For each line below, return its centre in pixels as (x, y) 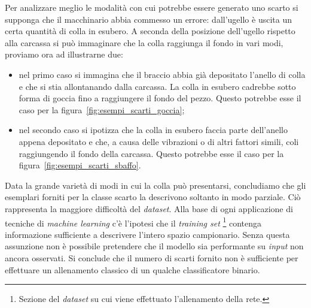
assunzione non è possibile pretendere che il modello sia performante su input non (154, 246)
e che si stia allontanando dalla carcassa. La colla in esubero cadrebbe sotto (157, 86)
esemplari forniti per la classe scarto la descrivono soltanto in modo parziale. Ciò (153, 197)
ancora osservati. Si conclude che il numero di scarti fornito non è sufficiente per (152, 257)
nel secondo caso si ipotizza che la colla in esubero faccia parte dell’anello (153, 130)
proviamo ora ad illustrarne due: (64, 54)
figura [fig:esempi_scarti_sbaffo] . (80, 165)
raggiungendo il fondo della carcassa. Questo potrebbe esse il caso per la (151, 153)
